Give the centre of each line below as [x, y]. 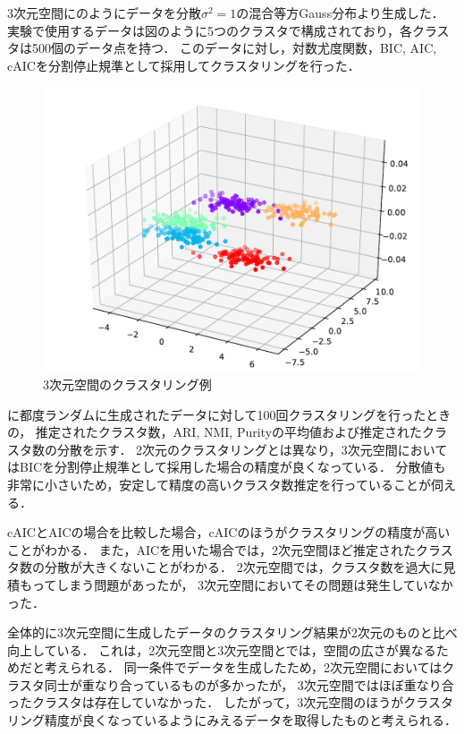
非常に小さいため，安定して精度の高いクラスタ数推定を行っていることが [219, 484]
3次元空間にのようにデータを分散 [104, 13]
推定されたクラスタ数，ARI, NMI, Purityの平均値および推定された [229, 432]
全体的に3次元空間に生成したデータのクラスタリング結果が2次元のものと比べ [232, 632]
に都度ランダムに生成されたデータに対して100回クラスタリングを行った [217, 414]
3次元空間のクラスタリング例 [127, 384]
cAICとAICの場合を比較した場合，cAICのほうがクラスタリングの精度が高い [229, 532]
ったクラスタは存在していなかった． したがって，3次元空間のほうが [206, 702]
